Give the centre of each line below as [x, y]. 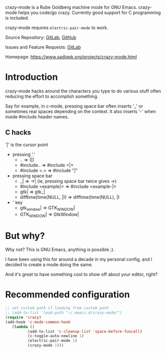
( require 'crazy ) [23, 317]
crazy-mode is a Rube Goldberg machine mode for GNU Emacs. [71, 7]
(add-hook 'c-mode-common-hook [38, 322]
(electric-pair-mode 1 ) [52, 341]
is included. [17, 18]
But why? [25, 236]
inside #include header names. [37, 116]
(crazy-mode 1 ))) [46, 345]
